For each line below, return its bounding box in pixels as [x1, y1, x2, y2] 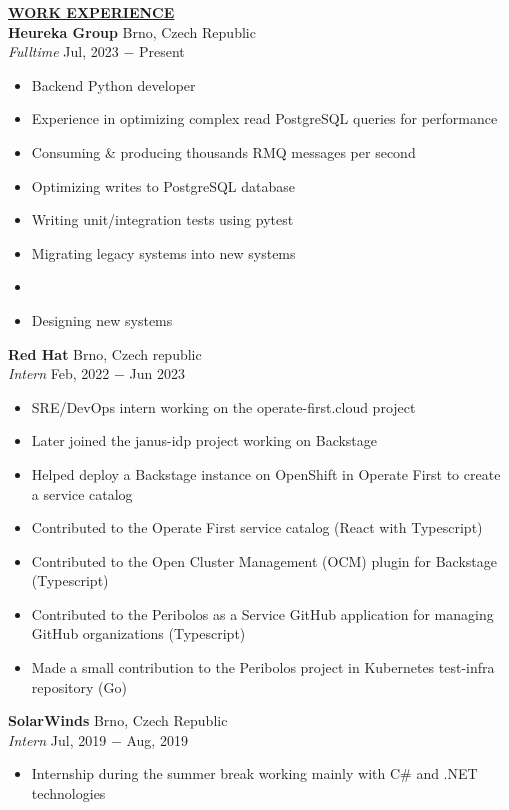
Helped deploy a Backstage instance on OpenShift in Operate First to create [31, 463, 501, 484]
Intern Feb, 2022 [8, 363, 110, 384]
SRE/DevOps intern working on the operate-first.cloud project [31, 396, 416, 417]
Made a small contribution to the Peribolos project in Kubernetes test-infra [31, 657, 495, 678]
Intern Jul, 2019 [8, 729, 107, 750]
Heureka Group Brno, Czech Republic [8, 21, 256, 42]
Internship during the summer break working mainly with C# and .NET [31, 763, 478, 784]
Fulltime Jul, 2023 [8, 41, 119, 62]
